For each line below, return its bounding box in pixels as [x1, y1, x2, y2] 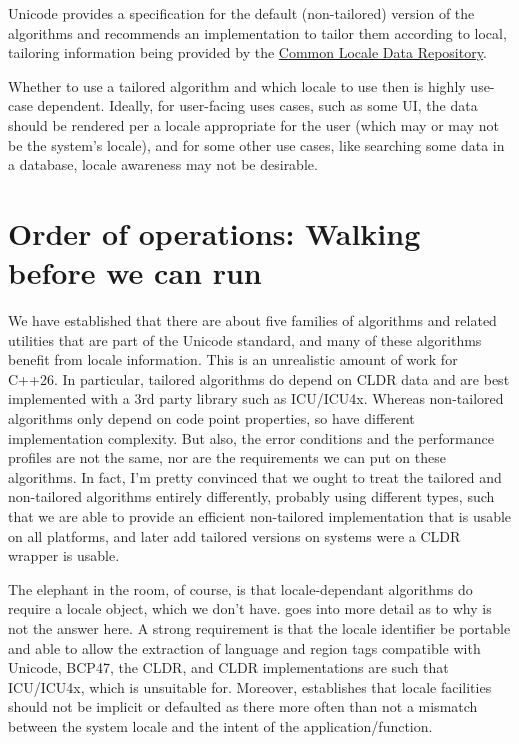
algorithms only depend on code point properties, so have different [8, 408, 415, 429]
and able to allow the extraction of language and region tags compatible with [8, 637, 481, 658]
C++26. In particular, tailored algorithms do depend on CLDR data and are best [8, 368, 510, 389]
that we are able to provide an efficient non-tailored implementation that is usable [8, 506, 512, 526]
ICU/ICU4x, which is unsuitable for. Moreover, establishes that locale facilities [8, 676, 492, 697]
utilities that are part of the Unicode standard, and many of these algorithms [8, 329, 482, 350]
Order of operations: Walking [8, 212, 421, 253]
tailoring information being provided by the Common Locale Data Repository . [8, 42, 487, 63]
